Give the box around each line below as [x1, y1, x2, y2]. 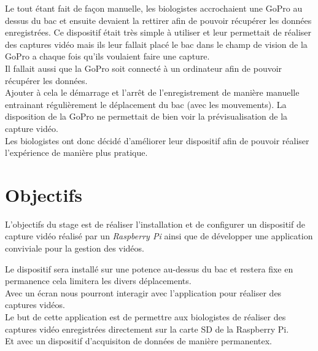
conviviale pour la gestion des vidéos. [5, 242, 144, 255]
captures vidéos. [5, 298, 65, 311]
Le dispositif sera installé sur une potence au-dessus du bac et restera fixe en [5, 262, 293, 275]
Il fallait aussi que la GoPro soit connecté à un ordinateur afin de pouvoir [5, 61, 282, 74]
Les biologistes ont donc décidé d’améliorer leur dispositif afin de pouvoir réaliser [5, 134, 309, 147]
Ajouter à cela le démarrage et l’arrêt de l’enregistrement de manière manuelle [5, 86, 300, 99]
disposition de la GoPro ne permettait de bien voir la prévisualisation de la [5, 110, 288, 123]
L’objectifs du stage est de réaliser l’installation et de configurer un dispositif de [5, 217, 305, 230]
